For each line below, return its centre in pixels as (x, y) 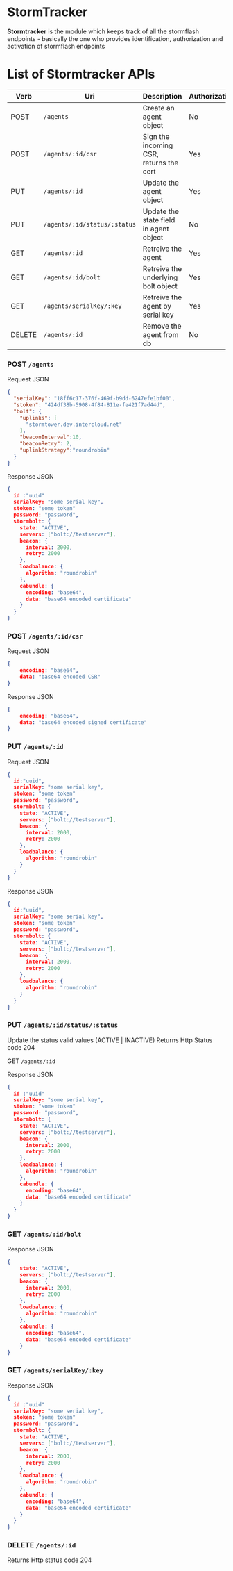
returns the (161, 163)
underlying (160, 277)
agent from (161, 334)
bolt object (160, 286)
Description (162, 96)
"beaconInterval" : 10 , (51, 437)
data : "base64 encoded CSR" (60, 677)
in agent (156, 229)
